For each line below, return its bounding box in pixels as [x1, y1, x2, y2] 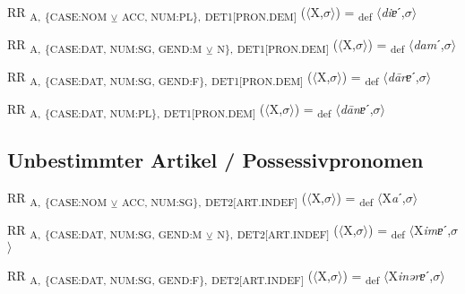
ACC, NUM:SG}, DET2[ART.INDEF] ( [121, 187, 307, 209]
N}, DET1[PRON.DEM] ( [217, 35, 339, 56]
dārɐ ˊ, [387, 67, 419, 86]
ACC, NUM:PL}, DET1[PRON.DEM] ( [121, 3, 306, 23]
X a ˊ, [382, 187, 406, 206]
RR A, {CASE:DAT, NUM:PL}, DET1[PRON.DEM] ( [7, 99, 265, 121]
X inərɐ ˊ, [388, 265, 434, 284]
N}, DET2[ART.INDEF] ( [217, 220, 339, 241]
